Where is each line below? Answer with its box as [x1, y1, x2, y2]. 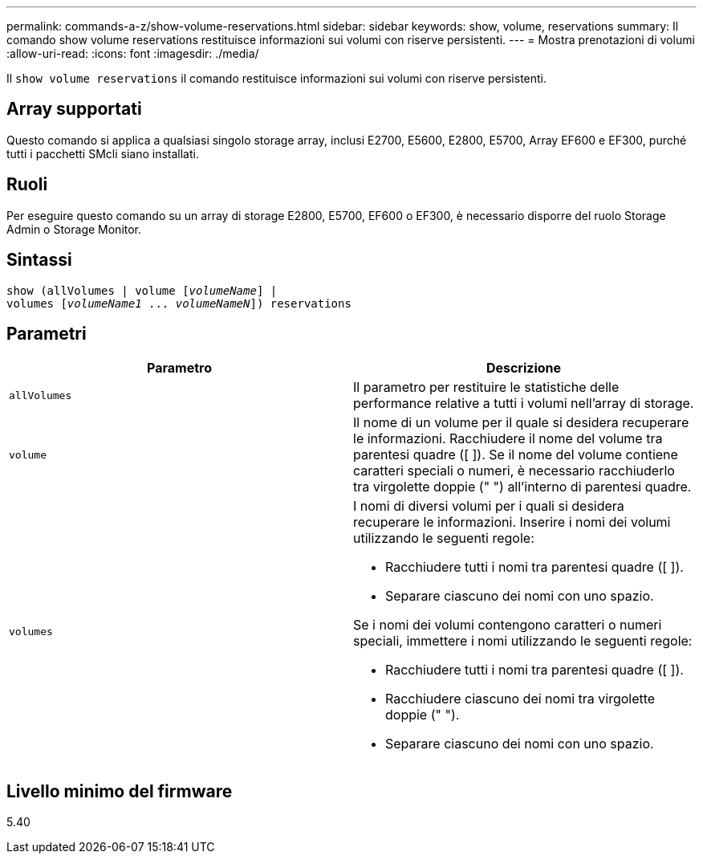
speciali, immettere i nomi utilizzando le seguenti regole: [353, 633, 693, 650]
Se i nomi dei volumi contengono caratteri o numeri [353, 617, 662, 634]
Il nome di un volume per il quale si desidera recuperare [353, 414, 689, 431]
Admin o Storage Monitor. [6, 222, 142, 236]
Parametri [6, 323, 87, 344]
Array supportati [6, 99, 142, 120]
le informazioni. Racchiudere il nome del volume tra [353, 430, 663, 447]
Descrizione [486, 360, 562, 377]
